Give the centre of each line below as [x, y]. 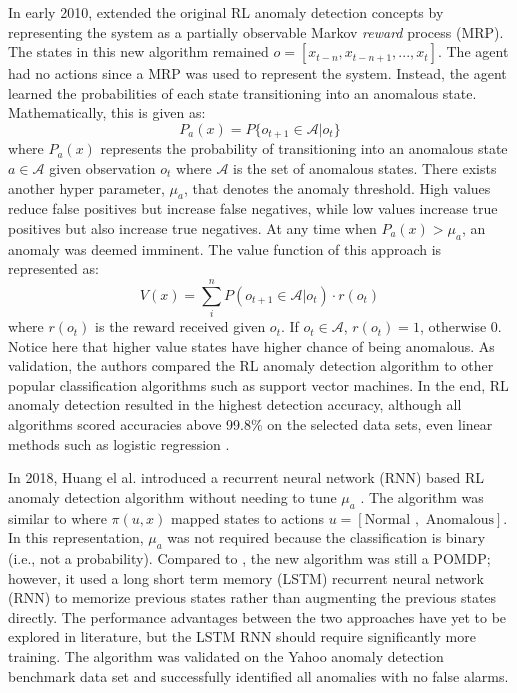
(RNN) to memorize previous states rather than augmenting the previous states [252, 597]
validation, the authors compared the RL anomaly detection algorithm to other [251, 365]
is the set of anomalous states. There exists [365, 168]
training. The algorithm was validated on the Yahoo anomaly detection [226, 656]
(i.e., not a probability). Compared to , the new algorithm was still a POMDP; [249, 558]
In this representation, [76, 537]
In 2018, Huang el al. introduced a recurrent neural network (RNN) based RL [246, 477]
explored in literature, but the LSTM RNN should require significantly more [242, 636]
